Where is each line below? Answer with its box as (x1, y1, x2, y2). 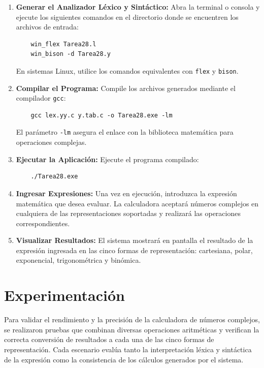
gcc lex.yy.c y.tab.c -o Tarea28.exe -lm (30, 111, 173, 119)
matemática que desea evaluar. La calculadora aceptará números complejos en (16, 198, 259, 208)
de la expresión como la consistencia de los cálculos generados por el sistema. (4, 354, 244, 364)
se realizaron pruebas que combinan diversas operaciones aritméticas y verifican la (4, 324, 259, 334)
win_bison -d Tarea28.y (30, 50, 111, 58)
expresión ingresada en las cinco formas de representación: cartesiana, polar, (16, 244, 253, 255)
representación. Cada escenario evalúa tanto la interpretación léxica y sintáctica (4, 344, 252, 354)
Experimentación (4, 285, 125, 305)
